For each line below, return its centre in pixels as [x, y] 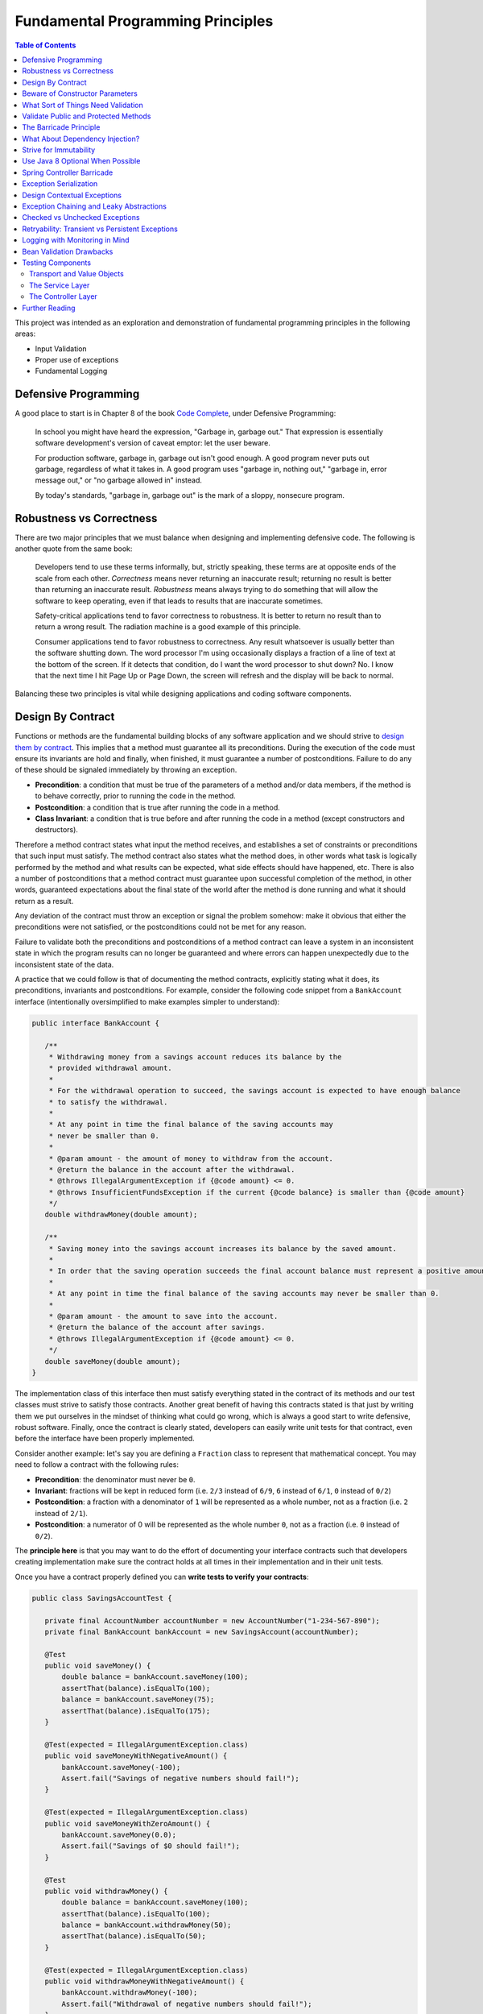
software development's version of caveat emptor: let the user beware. [153, 443]
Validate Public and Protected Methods [87, 116]
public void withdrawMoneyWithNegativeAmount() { [144, 1981]
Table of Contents [45, 45]
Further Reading [49, 308]
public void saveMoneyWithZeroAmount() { [128, 1823]
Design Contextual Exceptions [72, 195]
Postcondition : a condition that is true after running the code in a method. [158, 807]
